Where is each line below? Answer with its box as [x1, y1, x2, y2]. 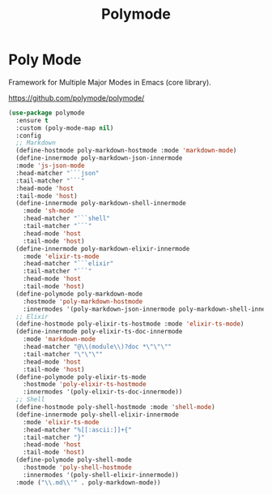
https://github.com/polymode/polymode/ [8, 93, 145, 102]
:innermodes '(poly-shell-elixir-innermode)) [23, 471, 180, 479]
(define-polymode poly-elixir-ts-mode [15, 372, 147, 381]
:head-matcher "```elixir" [23, 260, 114, 268]
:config [15, 131, 42, 140]
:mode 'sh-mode [23, 207, 74, 215]
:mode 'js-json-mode [15, 161, 85, 170]
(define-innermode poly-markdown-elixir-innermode [15, 244, 190, 252]
